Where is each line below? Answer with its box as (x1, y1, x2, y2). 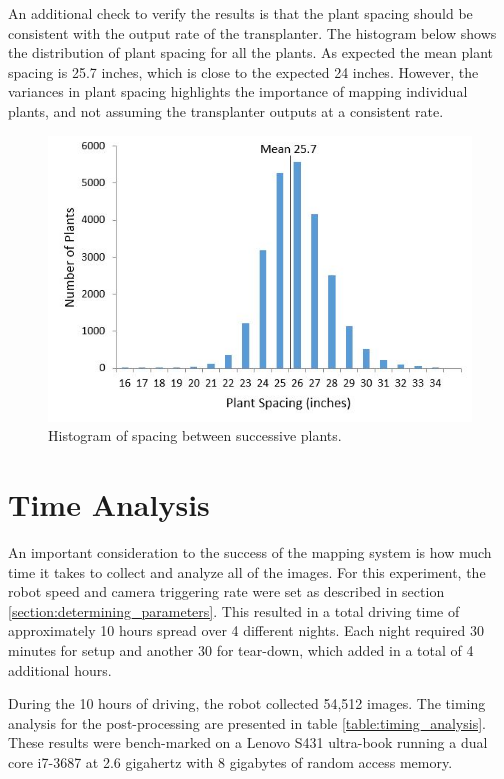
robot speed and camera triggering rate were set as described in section (8, 581, 445, 602)
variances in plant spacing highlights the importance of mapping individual (8, 81, 468, 102)
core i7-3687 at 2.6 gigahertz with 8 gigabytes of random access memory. (8, 751, 453, 772)
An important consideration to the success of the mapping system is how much (8, 541, 492, 562)
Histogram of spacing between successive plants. (48, 425, 342, 446)
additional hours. (8, 659, 112, 680)
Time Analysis (8, 484, 210, 525)
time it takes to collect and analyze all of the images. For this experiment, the (8, 561, 486, 582)
